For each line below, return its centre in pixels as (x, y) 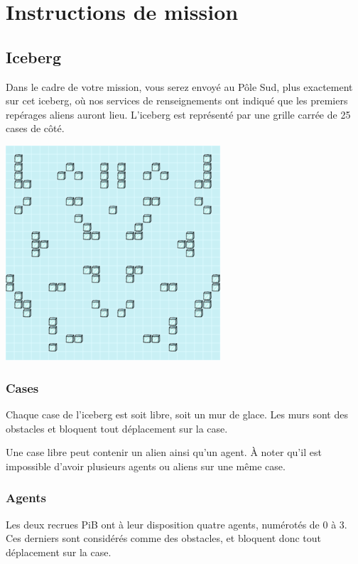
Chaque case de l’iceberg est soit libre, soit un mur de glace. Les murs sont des (177, 414)
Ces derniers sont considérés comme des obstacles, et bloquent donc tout (163, 538)
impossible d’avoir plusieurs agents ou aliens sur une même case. (146, 466)
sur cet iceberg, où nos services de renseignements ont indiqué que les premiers (177, 101)
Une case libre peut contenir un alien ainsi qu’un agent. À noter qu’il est (164, 452)
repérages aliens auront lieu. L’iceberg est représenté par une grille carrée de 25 (178, 114)
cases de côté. (35, 128)
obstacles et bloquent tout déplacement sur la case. (117, 428)
